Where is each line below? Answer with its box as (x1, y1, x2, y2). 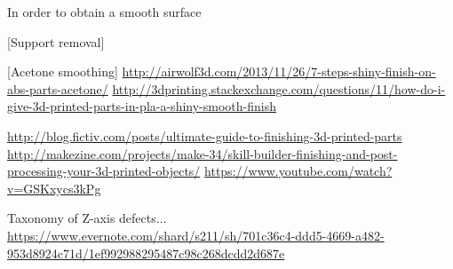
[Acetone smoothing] (7, 62, 118, 81)
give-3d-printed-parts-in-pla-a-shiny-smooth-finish (7, 97, 276, 115)
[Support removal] (7, 32, 105, 51)
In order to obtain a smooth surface (7, 3, 202, 20)
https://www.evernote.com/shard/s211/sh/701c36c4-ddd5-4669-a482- (7, 225, 385, 244)
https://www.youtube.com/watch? (204, 162, 393, 180)
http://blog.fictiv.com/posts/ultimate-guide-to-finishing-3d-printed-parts (7, 126, 402, 145)
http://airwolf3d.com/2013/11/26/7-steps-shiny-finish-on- (122, 62, 436, 81)
